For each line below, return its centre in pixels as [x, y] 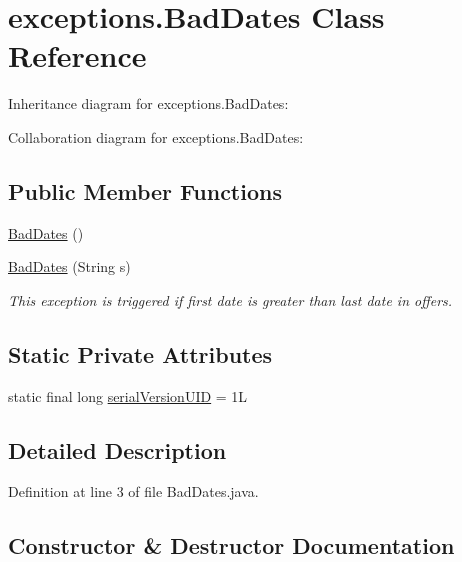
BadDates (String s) [69, 266]
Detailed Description [117, 449]
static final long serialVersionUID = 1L [128, 395]
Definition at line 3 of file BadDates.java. [133, 491]
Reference [77, 55]
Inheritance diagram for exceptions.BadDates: [148, 103]
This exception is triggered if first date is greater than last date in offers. [230, 299]
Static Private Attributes [140, 353]
